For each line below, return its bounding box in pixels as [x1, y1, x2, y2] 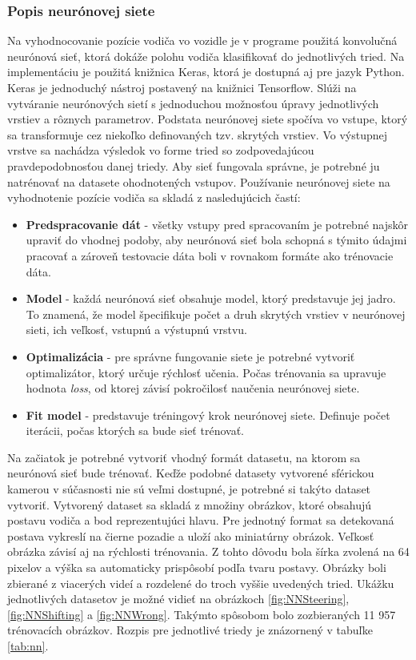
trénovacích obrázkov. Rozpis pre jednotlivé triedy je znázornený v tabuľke [7, 622, 374, 638]
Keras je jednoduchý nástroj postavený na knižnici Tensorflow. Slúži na [7, 79, 357, 95]
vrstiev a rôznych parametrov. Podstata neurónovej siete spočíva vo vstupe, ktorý [7, 111, 408, 127]
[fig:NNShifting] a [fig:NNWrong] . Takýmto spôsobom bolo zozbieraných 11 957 [7, 606, 396, 622]
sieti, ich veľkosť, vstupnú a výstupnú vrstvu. [26, 321, 247, 338]
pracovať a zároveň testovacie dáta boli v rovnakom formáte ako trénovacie [26, 247, 394, 264]
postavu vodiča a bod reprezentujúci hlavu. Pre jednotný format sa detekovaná [7, 512, 394, 529]
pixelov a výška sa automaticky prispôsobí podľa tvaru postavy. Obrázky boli [7, 559, 386, 576]
